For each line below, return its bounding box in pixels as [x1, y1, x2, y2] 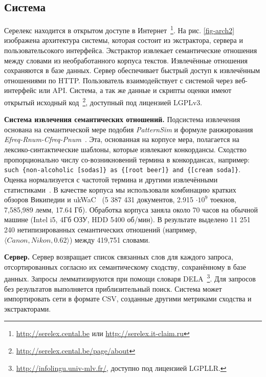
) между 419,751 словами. [69, 234, 150, 245]
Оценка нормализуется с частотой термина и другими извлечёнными [4, 174, 218, 184]
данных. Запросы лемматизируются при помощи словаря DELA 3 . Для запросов [4, 272, 256, 284]
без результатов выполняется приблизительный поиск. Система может [4, 283, 222, 294]
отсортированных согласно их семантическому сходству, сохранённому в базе [4, 261, 246, 272]
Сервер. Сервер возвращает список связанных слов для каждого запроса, [4, 251, 233, 262]
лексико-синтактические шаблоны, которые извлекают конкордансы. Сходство [4, 144, 247, 155]
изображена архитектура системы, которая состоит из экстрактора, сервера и [4, 35, 243, 45]
